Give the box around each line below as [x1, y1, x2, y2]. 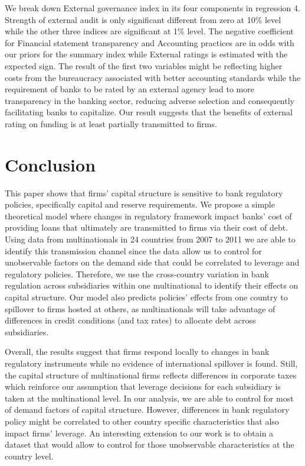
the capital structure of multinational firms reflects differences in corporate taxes [5, 368, 297, 381]
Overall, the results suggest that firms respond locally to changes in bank [5, 345, 270, 358]
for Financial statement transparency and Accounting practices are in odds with [5, 36, 294, 48]
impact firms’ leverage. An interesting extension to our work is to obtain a [5, 426, 274, 439]
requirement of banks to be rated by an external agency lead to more [5, 83, 254, 95]
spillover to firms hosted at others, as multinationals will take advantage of [5, 302, 276, 315]
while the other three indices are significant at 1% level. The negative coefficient [5, 25, 294, 37]
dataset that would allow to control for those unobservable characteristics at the [5, 438, 294, 451]
